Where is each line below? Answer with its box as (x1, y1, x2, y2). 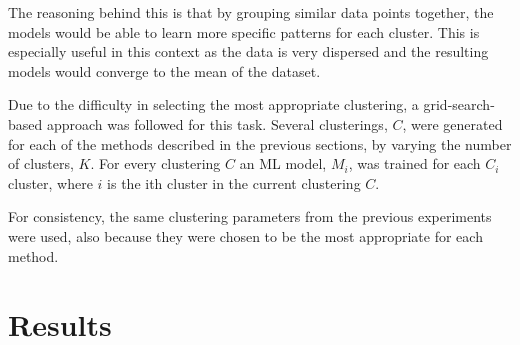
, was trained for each (348, 153, 481, 174)
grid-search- (423, 94, 495, 115)
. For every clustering (90, 153, 221, 174)
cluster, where (8, 172, 93, 193)
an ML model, (239, 153, 327, 174)
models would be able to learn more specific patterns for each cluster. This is (8, 21, 480, 42)
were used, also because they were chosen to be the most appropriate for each (8, 225, 483, 246)
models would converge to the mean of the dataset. (8, 60, 321, 81)
